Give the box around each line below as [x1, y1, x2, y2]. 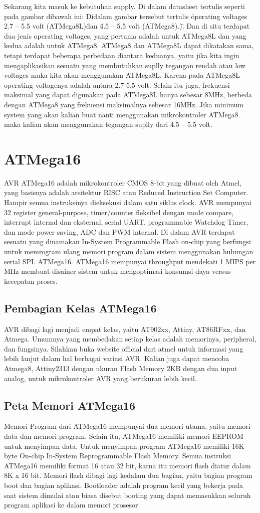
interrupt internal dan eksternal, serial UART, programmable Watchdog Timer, [4, 217, 248, 227]
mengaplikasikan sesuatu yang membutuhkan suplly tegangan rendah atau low [4, 60, 245, 70]
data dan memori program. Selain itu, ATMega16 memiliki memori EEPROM [4, 430, 243, 441]
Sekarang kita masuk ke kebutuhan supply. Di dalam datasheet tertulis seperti [4, 1, 245, 11]
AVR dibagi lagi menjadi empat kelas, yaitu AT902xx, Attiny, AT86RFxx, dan [4, 323, 246, 334]
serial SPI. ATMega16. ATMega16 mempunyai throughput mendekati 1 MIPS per [4, 256, 256, 266]
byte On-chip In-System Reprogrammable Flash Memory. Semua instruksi [4, 450, 231, 461]
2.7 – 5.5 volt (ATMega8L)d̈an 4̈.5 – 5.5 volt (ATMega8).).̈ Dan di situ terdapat [4, 21, 250, 31]
